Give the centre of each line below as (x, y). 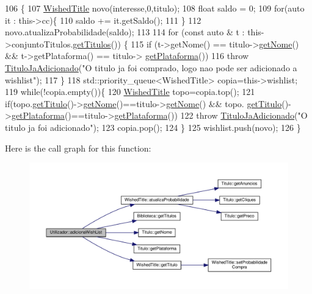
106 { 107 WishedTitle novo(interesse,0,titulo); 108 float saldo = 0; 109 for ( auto (155, 8)
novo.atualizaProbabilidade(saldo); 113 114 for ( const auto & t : (125, 32)
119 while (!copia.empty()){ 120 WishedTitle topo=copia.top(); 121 (130, 92)
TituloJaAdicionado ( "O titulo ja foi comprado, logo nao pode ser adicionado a (151, 67)
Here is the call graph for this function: (78, 148)
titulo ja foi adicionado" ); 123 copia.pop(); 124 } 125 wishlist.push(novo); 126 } (153, 127)
